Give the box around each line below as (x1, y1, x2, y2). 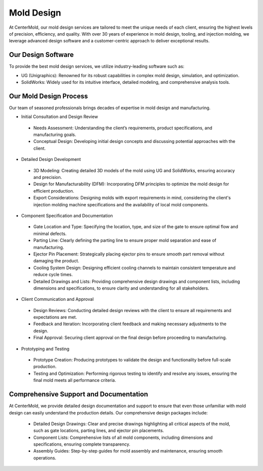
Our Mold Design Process (9, 92, 88, 100)
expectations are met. (33, 314, 77, 320)
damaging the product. (33, 258, 79, 264)
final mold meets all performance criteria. (33, 377, 116, 383)
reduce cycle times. (33, 272, 73, 277)
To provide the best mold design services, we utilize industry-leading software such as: (9, 63, 185, 69)
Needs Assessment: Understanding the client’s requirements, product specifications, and (33, 125, 212, 131)
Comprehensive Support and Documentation (9, 390, 148, 398)
